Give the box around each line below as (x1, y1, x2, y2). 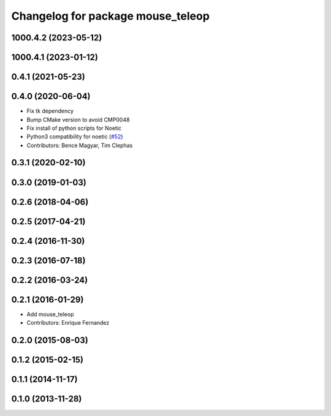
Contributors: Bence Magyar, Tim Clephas (26, 142, 133, 149)
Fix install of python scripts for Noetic (26, 124, 122, 132)
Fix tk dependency (26, 107, 74, 115)
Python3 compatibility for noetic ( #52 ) (26, 133, 123, 140)
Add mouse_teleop (26, 310, 74, 318)
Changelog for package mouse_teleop (11, 9, 210, 23)
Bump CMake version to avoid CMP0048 (26, 116, 130, 123)
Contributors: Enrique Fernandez (26, 319, 110, 327)
